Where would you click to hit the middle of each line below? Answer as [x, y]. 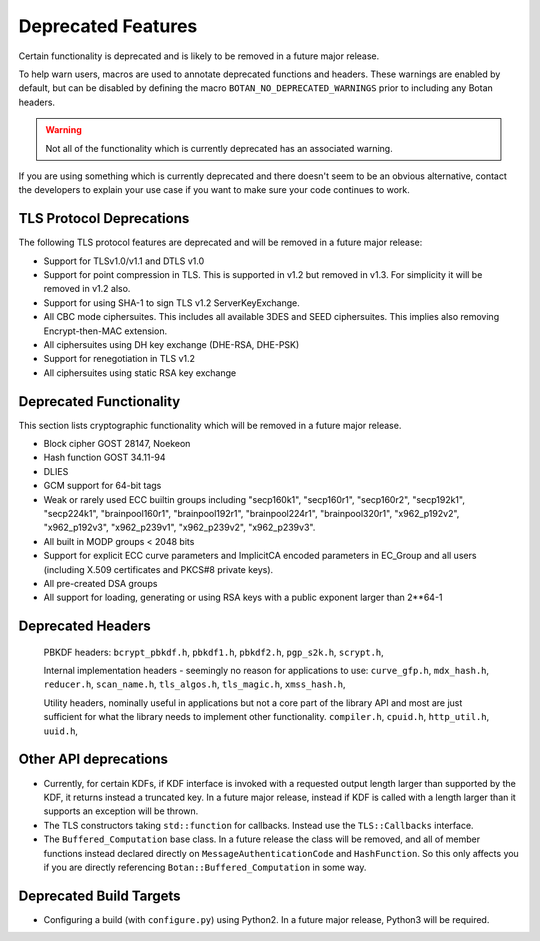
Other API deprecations [93, 759]
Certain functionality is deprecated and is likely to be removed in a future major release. [199, 56]
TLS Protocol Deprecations [104, 218]
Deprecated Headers [85, 626]
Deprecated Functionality [99, 401]
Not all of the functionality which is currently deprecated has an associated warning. [219, 148]
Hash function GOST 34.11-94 [104, 457]
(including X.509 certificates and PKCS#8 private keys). [158, 569]
